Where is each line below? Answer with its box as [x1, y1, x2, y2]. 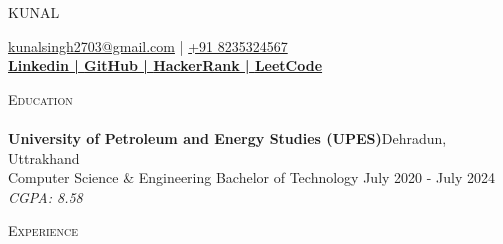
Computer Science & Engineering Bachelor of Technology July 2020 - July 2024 [8, 167, 496, 188]
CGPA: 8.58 [8, 186, 83, 207]
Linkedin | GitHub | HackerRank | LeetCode [8, 55, 323, 76]
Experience [8, 220, 78, 241]
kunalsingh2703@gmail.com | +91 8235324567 [8, 35, 288, 56]
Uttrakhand [8, 147, 80, 168]
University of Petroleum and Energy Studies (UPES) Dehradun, [8, 127, 447, 148]
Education [8, 88, 73, 109]
